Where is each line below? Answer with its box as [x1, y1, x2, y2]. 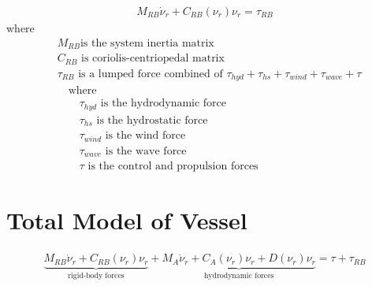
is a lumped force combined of [78, 68, 223, 80]
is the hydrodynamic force [100, 98, 227, 110]
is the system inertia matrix [80, 37, 214, 49]
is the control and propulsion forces [87, 161, 259, 173]
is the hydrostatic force [96, 114, 208, 126]
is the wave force [105, 145, 187, 157]
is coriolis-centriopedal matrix [81, 53, 225, 65]
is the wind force [105, 130, 186, 142]
